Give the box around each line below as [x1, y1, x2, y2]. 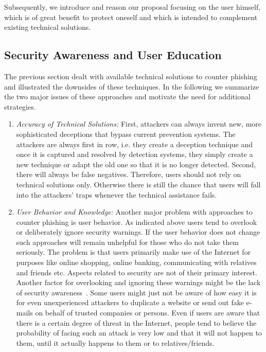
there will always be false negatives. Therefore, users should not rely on [16, 169, 241, 180]
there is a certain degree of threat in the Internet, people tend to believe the [16, 317, 257, 328]
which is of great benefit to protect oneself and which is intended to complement [4, 11, 258, 22]
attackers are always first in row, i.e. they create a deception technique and [16, 138, 253, 149]
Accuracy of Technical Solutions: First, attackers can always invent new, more [16, 118, 262, 129]
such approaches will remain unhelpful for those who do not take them [16, 236, 239, 247]
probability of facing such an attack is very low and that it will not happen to [16, 327, 262, 338]
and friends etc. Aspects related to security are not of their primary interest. [16, 267, 257, 277]
